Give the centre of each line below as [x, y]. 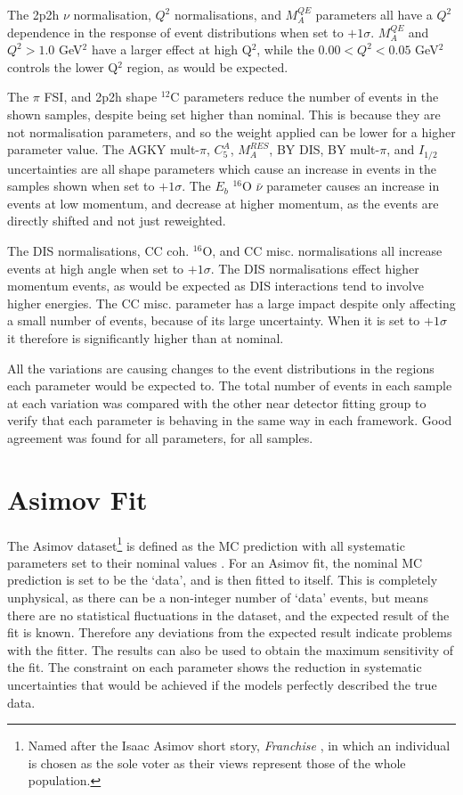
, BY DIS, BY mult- [325, 149]
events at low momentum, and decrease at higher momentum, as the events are [223, 203]
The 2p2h [33, 14]
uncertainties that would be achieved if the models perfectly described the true [222, 685]
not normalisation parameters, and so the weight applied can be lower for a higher [231, 131]
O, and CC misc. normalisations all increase [322, 250]
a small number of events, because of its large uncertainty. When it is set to [214, 320]
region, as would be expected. [207, 66]
